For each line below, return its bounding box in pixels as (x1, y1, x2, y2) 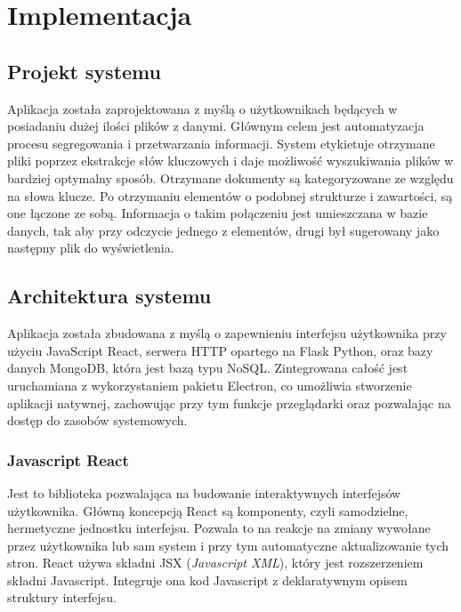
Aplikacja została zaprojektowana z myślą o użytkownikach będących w (7, 99, 398, 117)
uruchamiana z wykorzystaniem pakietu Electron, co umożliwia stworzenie (7, 375, 412, 394)
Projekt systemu (7, 57, 161, 85)
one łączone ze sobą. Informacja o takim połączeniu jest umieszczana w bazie (7, 204, 428, 222)
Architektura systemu (7, 282, 212, 310)
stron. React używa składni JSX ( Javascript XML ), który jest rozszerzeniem (7, 553, 424, 572)
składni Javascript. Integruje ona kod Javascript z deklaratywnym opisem (7, 570, 408, 589)
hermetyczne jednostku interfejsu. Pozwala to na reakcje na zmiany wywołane (7, 519, 431, 537)
